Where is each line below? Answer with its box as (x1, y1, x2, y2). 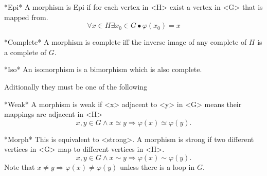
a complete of (4, 46, 47, 57)
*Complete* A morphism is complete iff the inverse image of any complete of (4, 37, 247, 47)
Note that (4, 161, 35, 172)
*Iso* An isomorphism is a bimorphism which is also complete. (4, 64, 202, 75)
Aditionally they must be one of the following (4, 81, 148, 92)
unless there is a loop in (119, 161, 195, 172)
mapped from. (4, 11, 48, 22)
